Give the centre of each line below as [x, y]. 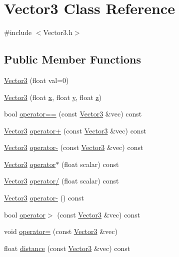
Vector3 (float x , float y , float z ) [53, 97]
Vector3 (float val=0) [36, 80]
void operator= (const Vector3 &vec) [61, 231]
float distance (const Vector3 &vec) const [67, 248]
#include [18, 32]
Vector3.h [58, 32]
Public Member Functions [72, 59]
